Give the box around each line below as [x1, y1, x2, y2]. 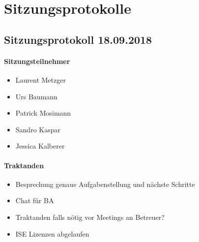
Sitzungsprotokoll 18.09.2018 [4, 31, 152, 47]
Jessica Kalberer [15, 141, 65, 151]
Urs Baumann [15, 91, 57, 101]
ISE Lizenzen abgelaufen [15, 228, 89, 239]
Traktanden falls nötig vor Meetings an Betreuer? [15, 212, 165, 222]
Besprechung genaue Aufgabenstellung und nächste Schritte [15, 179, 195, 189]
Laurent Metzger [15, 74, 66, 85]
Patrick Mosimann [15, 108, 71, 118]
